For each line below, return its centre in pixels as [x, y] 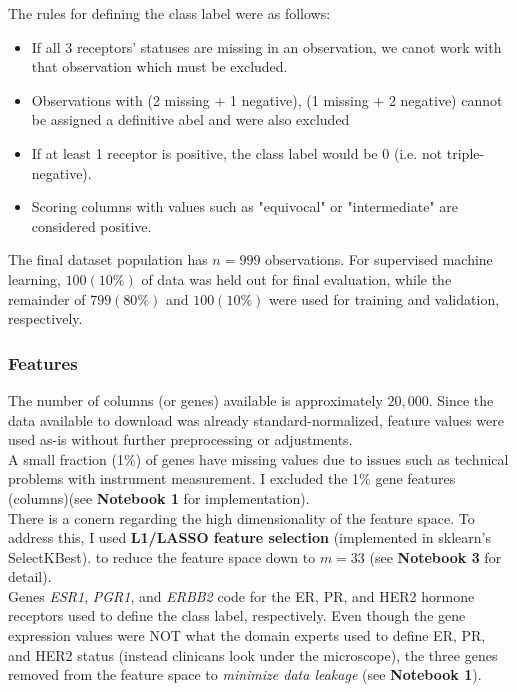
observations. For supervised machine [379, 259]
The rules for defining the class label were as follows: [169, 13]
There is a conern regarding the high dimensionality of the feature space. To [241, 517]
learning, [34, 278]
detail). [30, 576]
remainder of [47, 298]
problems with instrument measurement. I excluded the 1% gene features [232, 478]
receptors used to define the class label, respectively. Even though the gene [237, 615]
